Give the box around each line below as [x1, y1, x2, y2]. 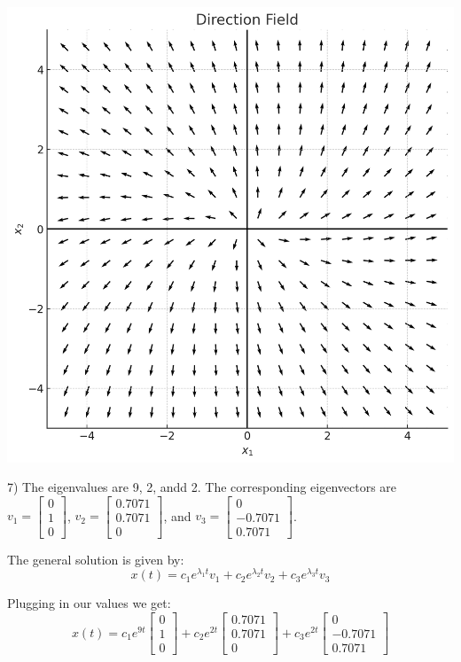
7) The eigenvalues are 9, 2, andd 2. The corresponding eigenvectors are [7, 478, 397, 496]
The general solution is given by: [7, 549, 184, 568]
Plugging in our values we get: [7, 594, 171, 612]
